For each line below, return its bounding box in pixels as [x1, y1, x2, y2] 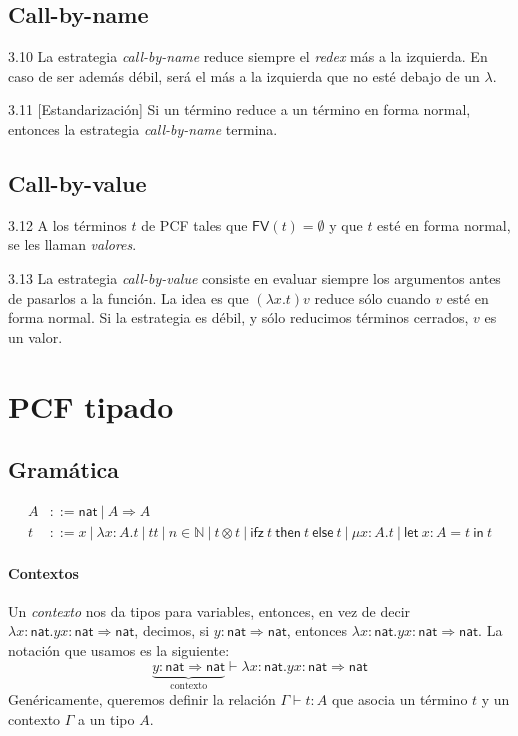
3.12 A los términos [8, 214, 127, 235]
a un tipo [78, 708, 135, 729]
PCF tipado [8, 385, 174, 426]
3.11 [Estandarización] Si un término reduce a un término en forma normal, [8, 99, 471, 120]
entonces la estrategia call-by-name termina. [8, 118, 278, 139]
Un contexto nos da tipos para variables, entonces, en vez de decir [8, 600, 411, 621]
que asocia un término [331, 689, 468, 709]
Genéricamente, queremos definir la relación [8, 689, 276, 709]
